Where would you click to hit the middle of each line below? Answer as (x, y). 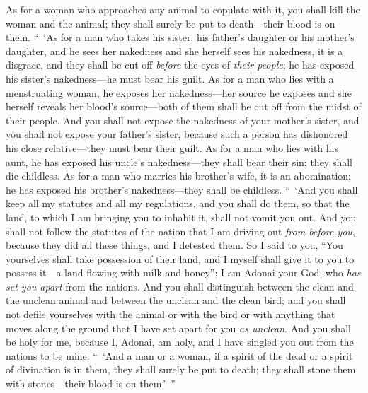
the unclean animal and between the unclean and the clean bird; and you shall (176, 300)
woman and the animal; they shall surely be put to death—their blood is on (171, 23)
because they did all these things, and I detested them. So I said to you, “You (174, 245)
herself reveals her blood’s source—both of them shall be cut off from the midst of (184, 106)
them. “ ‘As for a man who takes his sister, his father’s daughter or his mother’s (180, 37)
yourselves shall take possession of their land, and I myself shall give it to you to (180, 258)
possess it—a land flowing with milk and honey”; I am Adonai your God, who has (183, 272)
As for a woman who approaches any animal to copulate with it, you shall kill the (183, 9)
